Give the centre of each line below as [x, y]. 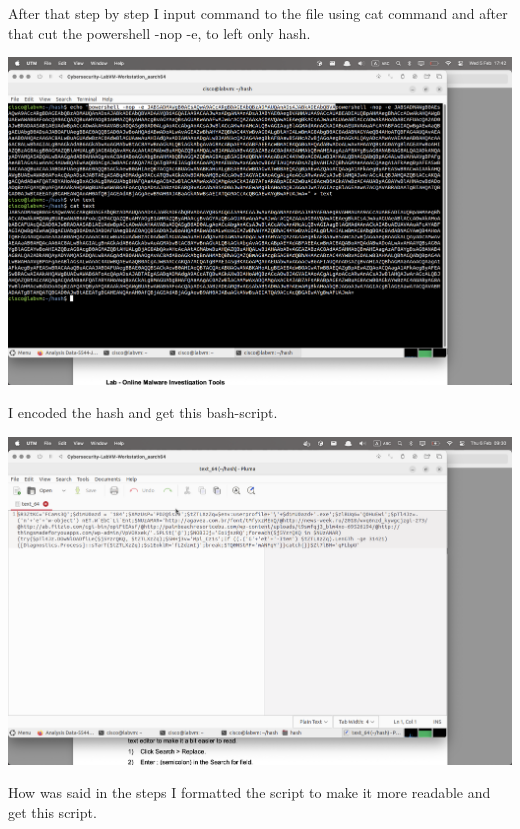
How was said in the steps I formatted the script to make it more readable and [249, 792]
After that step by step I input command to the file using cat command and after [258, 13]
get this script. [52, 811]
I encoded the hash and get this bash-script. [143, 412]
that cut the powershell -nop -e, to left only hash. [159, 32]
